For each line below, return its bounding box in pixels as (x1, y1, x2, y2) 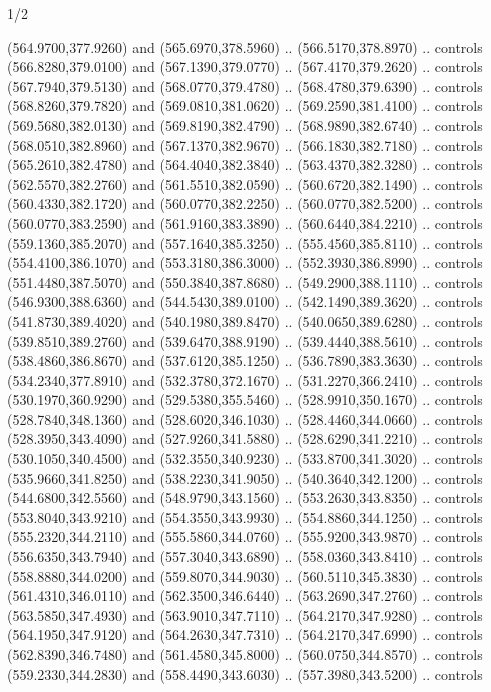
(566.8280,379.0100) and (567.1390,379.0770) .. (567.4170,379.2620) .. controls (7, 56, 483, 77)
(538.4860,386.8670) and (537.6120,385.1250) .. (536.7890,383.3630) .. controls (7, 350, 483, 371)
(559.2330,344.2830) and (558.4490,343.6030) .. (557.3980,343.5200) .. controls (7, 663, 483, 684)
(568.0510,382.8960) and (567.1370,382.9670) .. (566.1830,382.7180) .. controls (7, 134, 483, 155)
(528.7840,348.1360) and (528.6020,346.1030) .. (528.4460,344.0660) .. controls (7, 408, 483, 429)
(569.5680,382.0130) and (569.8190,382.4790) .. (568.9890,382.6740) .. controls (7, 114, 483, 135)
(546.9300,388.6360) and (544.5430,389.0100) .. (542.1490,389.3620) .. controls (7, 291, 483, 312)
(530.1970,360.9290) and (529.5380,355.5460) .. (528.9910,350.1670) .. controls (7, 389, 483, 410)
